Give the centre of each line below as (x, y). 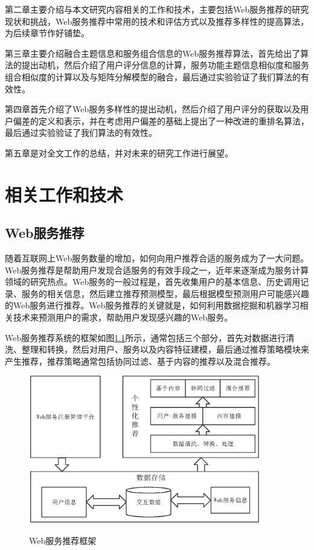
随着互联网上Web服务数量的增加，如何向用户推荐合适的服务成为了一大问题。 (157, 258)
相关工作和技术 (64, 194)
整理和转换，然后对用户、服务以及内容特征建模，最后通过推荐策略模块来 (165, 349)
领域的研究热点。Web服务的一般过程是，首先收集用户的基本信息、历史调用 (153, 282)
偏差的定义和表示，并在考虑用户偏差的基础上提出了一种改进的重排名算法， (161, 120)
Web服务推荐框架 (63, 540)
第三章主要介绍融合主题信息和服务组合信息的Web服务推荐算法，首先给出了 (153, 53)
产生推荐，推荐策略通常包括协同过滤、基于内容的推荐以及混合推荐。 (140, 361)
